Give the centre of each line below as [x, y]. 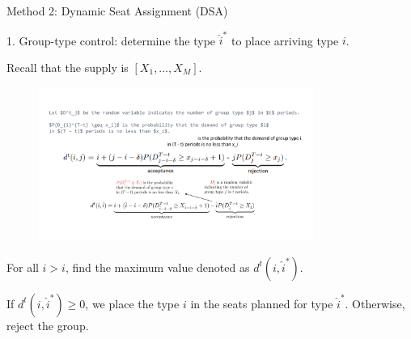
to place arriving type [285, 40]
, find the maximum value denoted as [157, 267]
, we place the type [132, 303]
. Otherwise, [375, 303]
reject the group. [48, 325]
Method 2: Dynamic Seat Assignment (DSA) [117, 11]
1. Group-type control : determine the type [111, 40]
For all [23, 267]
